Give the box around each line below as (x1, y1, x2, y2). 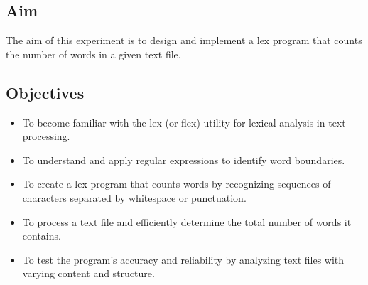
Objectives (6, 81, 85, 103)
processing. (22, 129, 70, 144)
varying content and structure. (22, 266, 155, 281)
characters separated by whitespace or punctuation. (22, 190, 247, 205)
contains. (22, 228, 61, 243)
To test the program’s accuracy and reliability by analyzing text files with (22, 252, 345, 267)
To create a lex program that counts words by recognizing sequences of (22, 176, 331, 191)
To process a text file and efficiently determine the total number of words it (22, 214, 352, 229)
